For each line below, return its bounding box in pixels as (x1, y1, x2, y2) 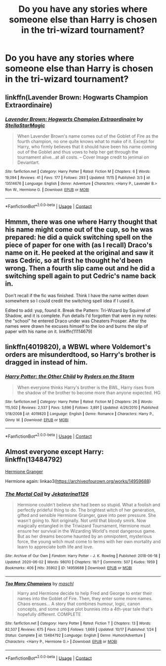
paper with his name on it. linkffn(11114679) (5, 328, 93, 334)
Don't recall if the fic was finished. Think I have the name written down (5, 292, 149, 298)
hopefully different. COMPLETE (17, 612, 82, 617)
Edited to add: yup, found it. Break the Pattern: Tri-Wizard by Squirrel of (5, 307, 151, 313)
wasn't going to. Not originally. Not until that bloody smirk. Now (17, 517, 147, 523)
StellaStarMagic (5, 122, 45, 129)
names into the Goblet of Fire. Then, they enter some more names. (17, 596, 153, 602)
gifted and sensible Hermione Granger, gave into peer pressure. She (17, 512, 157, 518)
